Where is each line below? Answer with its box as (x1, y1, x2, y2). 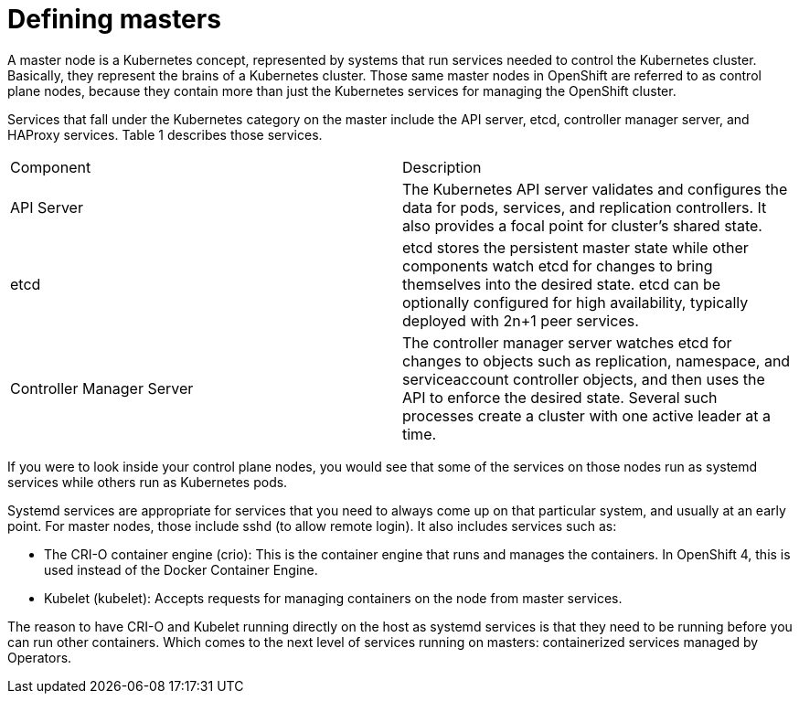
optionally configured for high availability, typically (402, 292, 749, 312)
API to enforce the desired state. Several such (402, 388, 718, 407)
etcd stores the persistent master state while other (402, 238, 749, 257)
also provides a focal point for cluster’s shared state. (402, 216, 762, 235)
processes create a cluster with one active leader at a (402, 406, 771, 425)
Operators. (7, 649, 72, 665)
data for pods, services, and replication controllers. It (402, 197, 767, 217)
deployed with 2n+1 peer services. (402, 311, 639, 330)
